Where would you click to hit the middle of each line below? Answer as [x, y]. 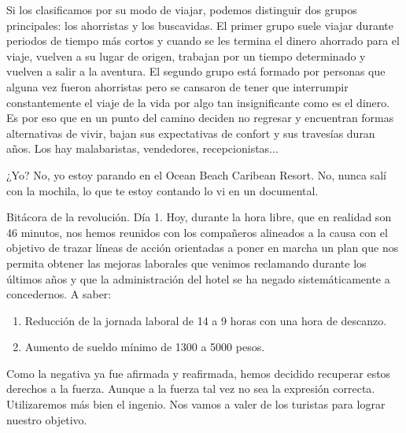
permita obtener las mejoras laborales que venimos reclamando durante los [186, 263]
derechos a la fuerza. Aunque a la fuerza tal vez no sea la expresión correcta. [191, 389]
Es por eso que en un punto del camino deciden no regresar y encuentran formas [200, 118]
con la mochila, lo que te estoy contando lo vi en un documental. [162, 190]
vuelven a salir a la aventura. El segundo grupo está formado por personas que [196, 71]
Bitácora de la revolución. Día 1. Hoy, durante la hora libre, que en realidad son [199, 217]
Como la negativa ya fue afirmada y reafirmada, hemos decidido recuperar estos [199, 373]
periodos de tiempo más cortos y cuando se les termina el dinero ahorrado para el [203, 41]
